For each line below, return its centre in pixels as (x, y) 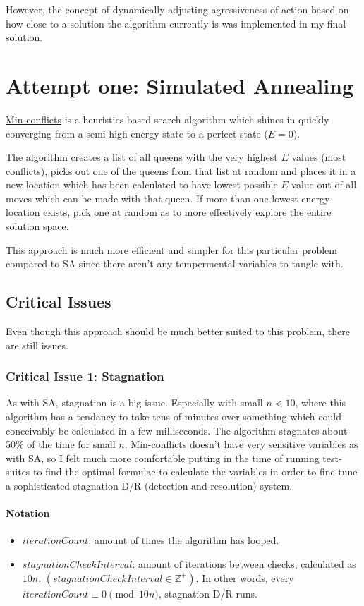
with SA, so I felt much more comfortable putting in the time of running (163, 457)
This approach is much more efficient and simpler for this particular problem (171, 249)
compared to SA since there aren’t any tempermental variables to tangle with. (175, 263)
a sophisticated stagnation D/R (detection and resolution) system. (149, 486)
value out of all (324, 184)
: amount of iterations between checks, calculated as (244, 564)
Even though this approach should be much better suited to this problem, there (178, 331)
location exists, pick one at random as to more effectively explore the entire (169, 212)
